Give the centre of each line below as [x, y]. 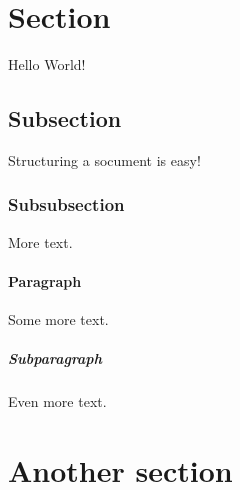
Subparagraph [55, 358]
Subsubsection [66, 204]
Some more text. [58, 319]
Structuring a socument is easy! [104, 159]
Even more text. [57, 401]
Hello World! [47, 64]
